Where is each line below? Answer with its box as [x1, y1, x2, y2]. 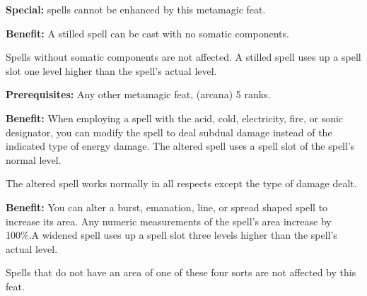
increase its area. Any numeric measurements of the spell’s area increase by [6, 213, 332, 228]
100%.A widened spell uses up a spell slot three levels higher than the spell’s [6, 227, 337, 242]
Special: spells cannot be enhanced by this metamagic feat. [6, 2, 266, 16]
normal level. [6, 152, 62, 167]
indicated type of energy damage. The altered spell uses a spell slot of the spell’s [6, 138, 355, 153]
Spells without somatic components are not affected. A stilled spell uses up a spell [6, 49, 361, 64]
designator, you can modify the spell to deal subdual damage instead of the [6, 124, 332, 139]
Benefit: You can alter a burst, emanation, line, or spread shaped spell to [6, 199, 328, 214]
